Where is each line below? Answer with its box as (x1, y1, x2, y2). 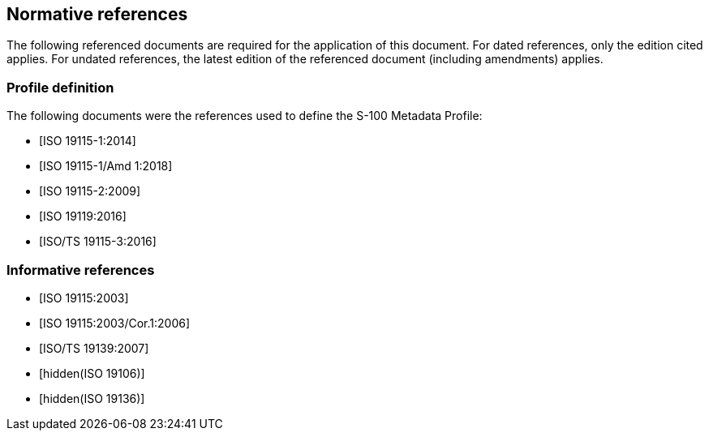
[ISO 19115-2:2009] (39, 184, 141, 199)
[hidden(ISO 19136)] (39, 391, 145, 405)
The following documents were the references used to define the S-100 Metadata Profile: (6, 109, 483, 123)
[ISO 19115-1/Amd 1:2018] (39, 159, 173, 174)
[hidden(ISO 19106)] (39, 366, 145, 380)
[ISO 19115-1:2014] (39, 134, 136, 148)
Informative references (6, 261, 155, 278)
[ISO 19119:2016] (39, 209, 127, 224)
